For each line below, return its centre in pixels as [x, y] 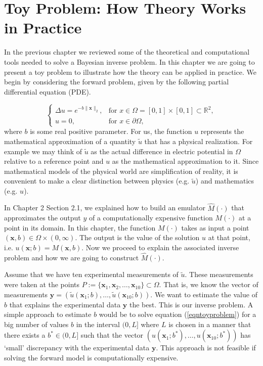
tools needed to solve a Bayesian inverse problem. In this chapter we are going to [129, 61]
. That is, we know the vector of [209, 284]
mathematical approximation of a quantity [70, 141]
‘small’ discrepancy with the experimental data [77, 348]
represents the [222, 131]
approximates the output [42, 218]
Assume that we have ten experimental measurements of [91, 274]
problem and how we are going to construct [72, 257]
